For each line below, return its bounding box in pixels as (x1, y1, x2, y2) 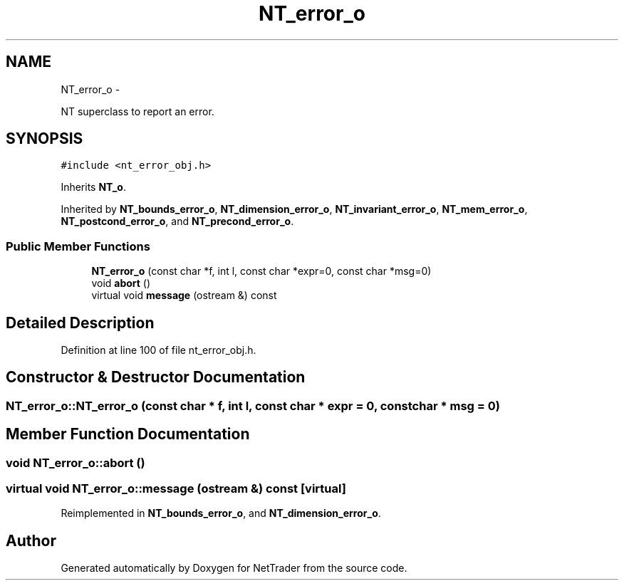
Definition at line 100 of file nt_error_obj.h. (61, 344, 256, 357)
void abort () (91, 277, 151, 290)
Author (6, 531, 56, 550)
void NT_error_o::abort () (6, 455, 145, 470)
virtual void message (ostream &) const (91, 289, 277, 302)
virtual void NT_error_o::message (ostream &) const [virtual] (6, 481, 346, 496)
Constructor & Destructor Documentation (6, 368, 306, 387)
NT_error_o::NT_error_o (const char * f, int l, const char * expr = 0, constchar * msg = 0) (6, 398, 500, 413)
